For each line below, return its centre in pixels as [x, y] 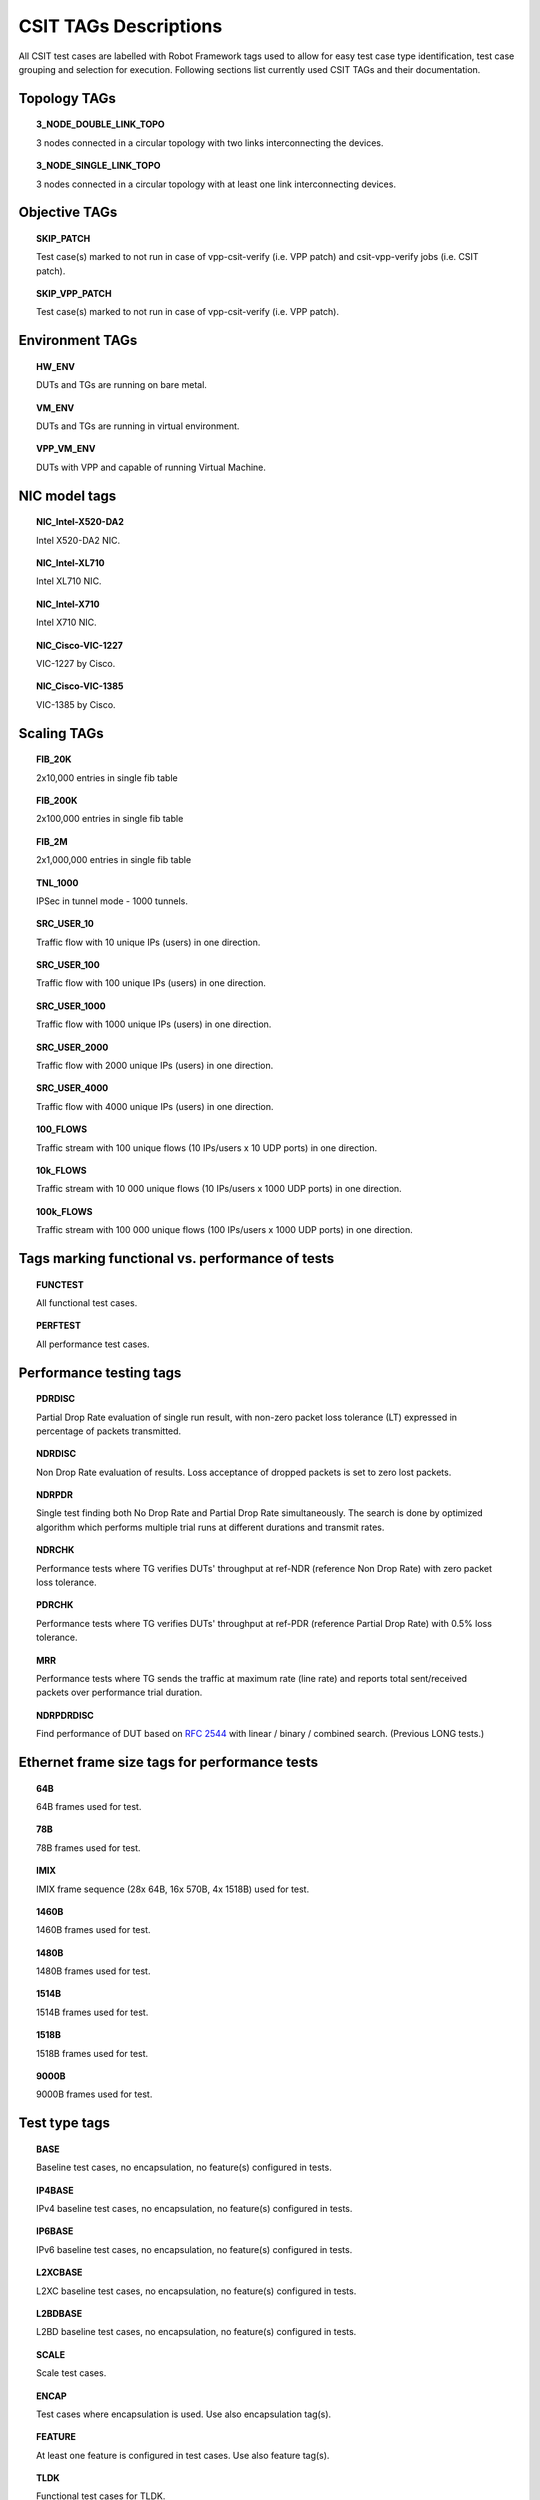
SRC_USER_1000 [71, 1006]
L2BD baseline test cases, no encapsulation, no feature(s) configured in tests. [196, 2332]
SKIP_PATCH [63, 238]
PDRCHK [55, 1605]
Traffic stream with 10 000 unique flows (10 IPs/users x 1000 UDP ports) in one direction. [219, 1189]
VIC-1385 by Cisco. [76, 704]
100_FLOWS [62, 1129]
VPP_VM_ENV [66, 449]
